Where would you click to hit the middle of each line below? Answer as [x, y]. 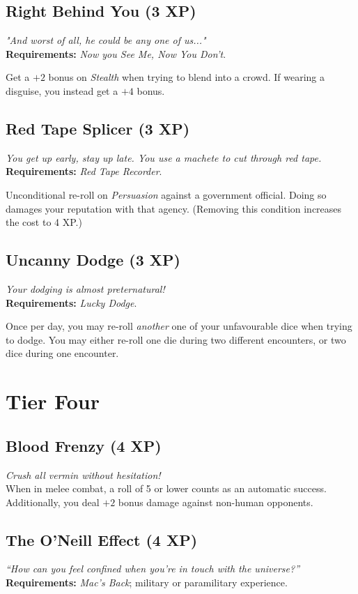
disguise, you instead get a [62, 90]
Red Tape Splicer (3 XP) [98, 128]
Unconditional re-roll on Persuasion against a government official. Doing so [166, 194]
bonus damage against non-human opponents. [216, 502]
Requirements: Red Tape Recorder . [84, 171]
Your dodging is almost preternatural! [85, 288]
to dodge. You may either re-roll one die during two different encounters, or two [176, 339]
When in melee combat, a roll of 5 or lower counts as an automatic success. [166, 488]
